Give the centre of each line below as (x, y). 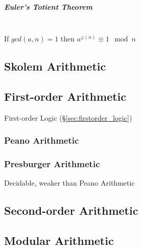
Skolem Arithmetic (55, 66)
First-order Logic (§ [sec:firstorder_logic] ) (68, 117)
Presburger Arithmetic (52, 164)
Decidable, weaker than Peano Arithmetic (69, 183)
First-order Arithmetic (65, 96)
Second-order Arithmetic (71, 210)
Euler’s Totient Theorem (48, 6)
